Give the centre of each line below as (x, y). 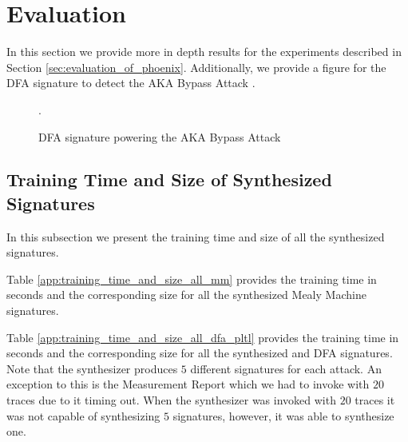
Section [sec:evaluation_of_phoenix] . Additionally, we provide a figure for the (196, 67)
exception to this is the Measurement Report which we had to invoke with (188, 384)
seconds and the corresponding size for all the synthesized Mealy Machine (186, 295)
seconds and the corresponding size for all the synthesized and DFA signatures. (200, 353)
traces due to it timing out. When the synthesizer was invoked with (171, 400)
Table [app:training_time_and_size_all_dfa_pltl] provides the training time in (203, 337)
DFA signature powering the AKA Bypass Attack (160, 136)
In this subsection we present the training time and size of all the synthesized (196, 236)
